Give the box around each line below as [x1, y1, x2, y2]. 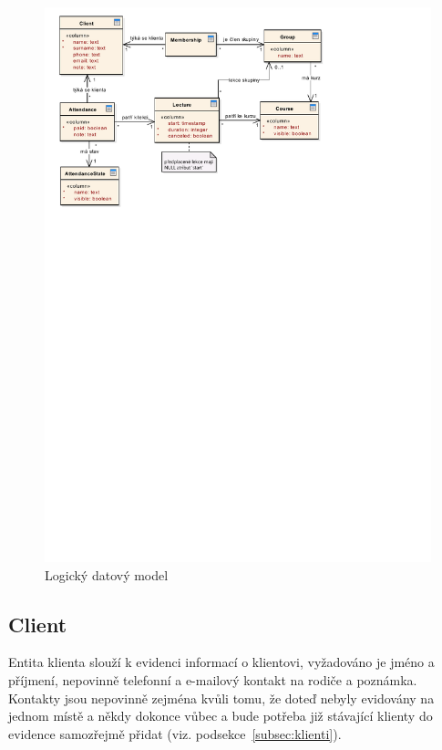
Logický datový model [45, 565, 169, 584]
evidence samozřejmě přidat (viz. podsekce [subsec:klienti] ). [8, 724, 342, 743]
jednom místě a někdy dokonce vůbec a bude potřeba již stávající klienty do [8, 706, 433, 725]
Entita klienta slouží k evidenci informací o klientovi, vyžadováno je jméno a [8, 652, 435, 672]
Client [8, 609, 67, 638]
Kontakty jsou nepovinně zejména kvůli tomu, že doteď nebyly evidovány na [8, 688, 435, 707]
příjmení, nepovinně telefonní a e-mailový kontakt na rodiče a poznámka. [8, 671, 417, 690]
